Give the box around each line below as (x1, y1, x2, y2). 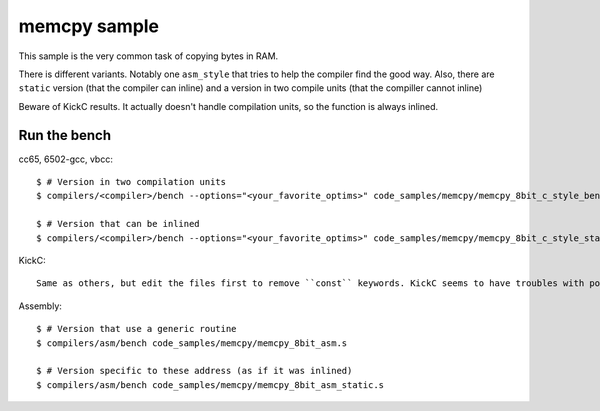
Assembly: (18, 300, 62, 312)
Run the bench (18, 126, 112, 144)
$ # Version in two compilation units (36, 176, 227, 188)
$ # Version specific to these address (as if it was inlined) (36, 365, 353, 377)
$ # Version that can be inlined (36, 218, 200, 230)
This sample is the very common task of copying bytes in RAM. (18, 50, 279, 62)
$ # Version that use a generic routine (36, 323, 237, 335)
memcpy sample (18, 15, 160, 37)
